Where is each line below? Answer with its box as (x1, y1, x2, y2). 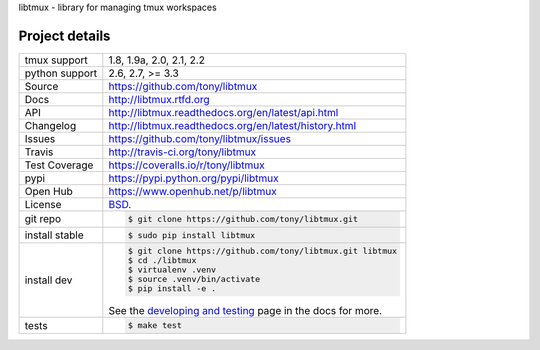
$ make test (127, 320, 182, 331)
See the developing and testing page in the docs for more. (108, 304, 383, 318)
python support (24, 66, 98, 80)
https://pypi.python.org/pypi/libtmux (108, 171, 279, 185)
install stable (24, 228, 84, 242)
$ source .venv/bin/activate (127, 274, 260, 285)
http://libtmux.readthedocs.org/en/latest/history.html (108, 118, 357, 132)
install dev (24, 273, 73, 287)
